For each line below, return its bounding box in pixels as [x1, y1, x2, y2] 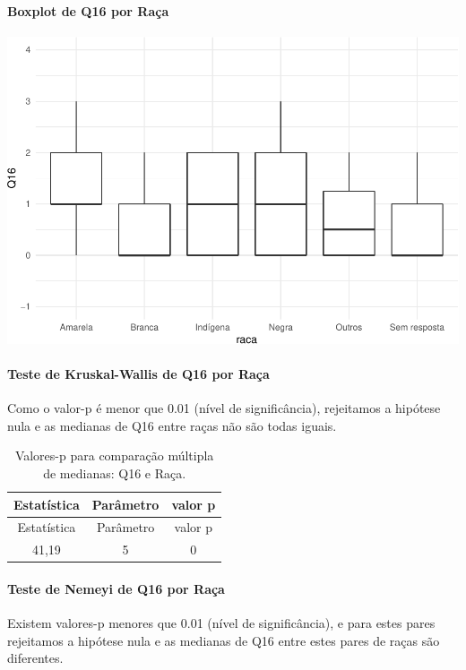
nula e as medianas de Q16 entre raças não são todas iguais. [7, 416, 337, 434]
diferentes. [7, 649, 64, 667]
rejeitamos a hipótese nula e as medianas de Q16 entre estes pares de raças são [7, 631, 440, 649]
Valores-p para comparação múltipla [14, 446, 214, 465]
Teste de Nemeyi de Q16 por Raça [7, 579, 225, 597]
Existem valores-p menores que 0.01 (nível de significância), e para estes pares [7, 614, 436, 632]
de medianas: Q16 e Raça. [43, 464, 186, 482]
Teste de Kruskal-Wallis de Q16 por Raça [7, 365, 270, 383]
